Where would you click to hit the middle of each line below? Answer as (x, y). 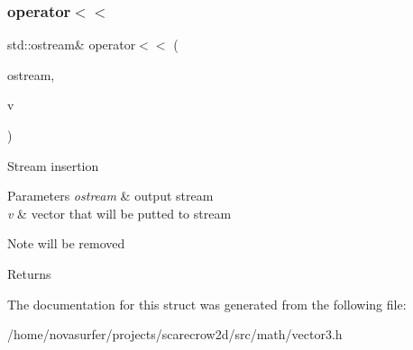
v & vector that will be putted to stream (119, 213)
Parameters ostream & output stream (110, 196)
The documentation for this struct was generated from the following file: (207, 304)
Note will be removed (66, 243)
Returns (29, 273)
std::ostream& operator (72, 45)
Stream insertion (53, 165)
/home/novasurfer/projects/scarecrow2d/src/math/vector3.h (175, 334)
